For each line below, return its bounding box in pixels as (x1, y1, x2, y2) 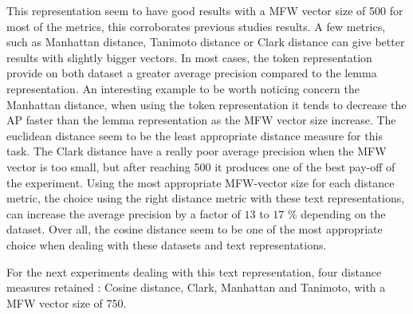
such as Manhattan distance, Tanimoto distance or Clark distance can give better (6, 33, 405, 50)
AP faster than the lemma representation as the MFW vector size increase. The (6, 112, 396, 128)
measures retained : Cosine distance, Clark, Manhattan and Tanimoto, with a (6, 279, 386, 296)
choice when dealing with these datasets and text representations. (6, 236, 327, 253)
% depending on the (288, 205, 386, 222)
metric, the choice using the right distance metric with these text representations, (6, 190, 405, 206)
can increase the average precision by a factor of (6, 205, 241, 222)
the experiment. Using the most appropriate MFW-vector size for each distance (6, 174, 395, 190)
